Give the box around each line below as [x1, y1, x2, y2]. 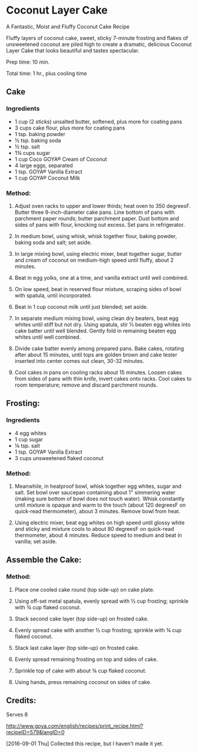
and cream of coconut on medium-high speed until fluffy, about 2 [14, 256, 174, 263]
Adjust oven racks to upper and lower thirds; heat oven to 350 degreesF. [14, 202, 191, 209]
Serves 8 [6, 711, 28, 718]
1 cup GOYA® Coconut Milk [14, 174, 81, 181]
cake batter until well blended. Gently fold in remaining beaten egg [14, 327, 177, 334]
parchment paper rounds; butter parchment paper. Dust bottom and [14, 214, 180, 222]
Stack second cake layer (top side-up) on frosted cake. [14, 615, 149, 622]
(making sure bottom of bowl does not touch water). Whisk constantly [14, 495, 184, 502]
